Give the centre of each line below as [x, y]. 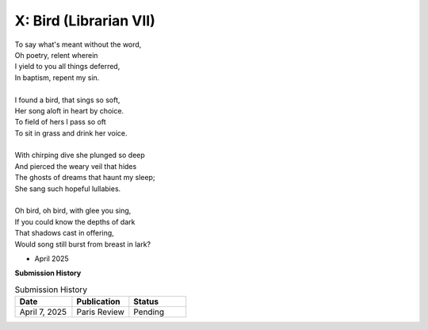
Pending [149, 312]
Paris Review [100, 312]
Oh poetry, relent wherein [56, 55]
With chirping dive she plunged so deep [80, 155]
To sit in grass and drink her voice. [71, 133]
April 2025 [52, 259]
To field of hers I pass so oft [60, 122]
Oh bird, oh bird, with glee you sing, [73, 211]
